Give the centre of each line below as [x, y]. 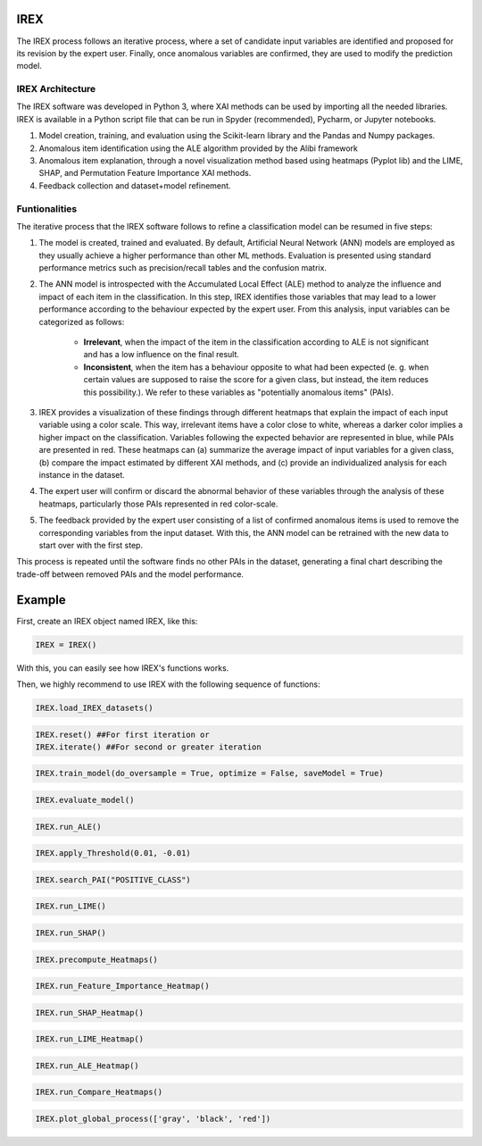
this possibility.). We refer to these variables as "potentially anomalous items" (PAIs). [239, 392]
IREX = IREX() [66, 644]
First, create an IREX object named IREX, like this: [107, 621]
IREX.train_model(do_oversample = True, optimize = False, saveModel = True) [209, 774]
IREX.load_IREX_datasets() [94, 707]
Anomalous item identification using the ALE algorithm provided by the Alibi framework [199, 148]
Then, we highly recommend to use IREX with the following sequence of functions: [168, 684]
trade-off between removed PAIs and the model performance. [130, 574]
